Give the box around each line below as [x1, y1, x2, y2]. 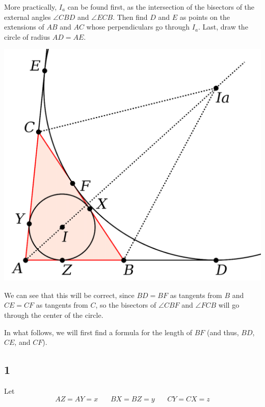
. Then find [113, 11, 148, 22]
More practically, [4, 2, 57, 12]
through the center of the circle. [4, 309, 103, 320]
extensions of [4, 21, 44, 32]
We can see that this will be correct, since [4, 289, 135, 300]
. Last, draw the [198, 21, 248, 32]
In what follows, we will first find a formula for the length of [4, 327, 192, 337]
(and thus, [206, 327, 239, 337]
